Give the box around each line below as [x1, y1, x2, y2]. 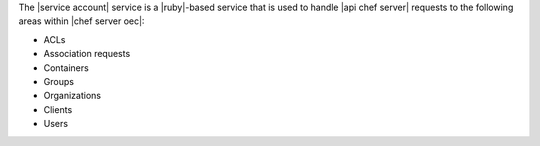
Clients [43, 103, 73, 115]
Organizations [43, 90, 102, 102]
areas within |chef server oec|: [18, 15, 145, 27]
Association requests [43, 48, 131, 60]
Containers [43, 61, 89, 74]
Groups [43, 75, 75, 87]
